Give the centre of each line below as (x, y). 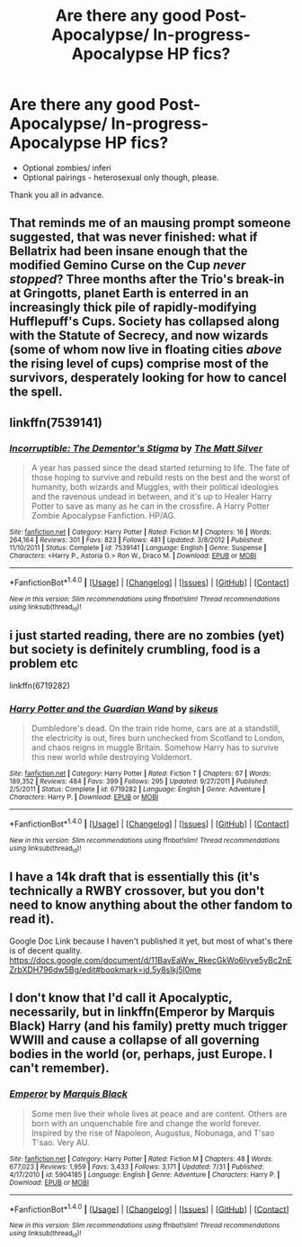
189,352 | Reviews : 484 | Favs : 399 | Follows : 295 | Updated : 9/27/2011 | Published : (139, 782)
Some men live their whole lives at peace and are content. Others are (159, 1114)
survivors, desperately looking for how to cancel (148, 378)
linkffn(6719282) (40, 685)
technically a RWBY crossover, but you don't (137, 891)
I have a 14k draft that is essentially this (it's (134, 877)
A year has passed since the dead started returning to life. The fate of (160, 468)
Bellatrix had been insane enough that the (129, 252)
